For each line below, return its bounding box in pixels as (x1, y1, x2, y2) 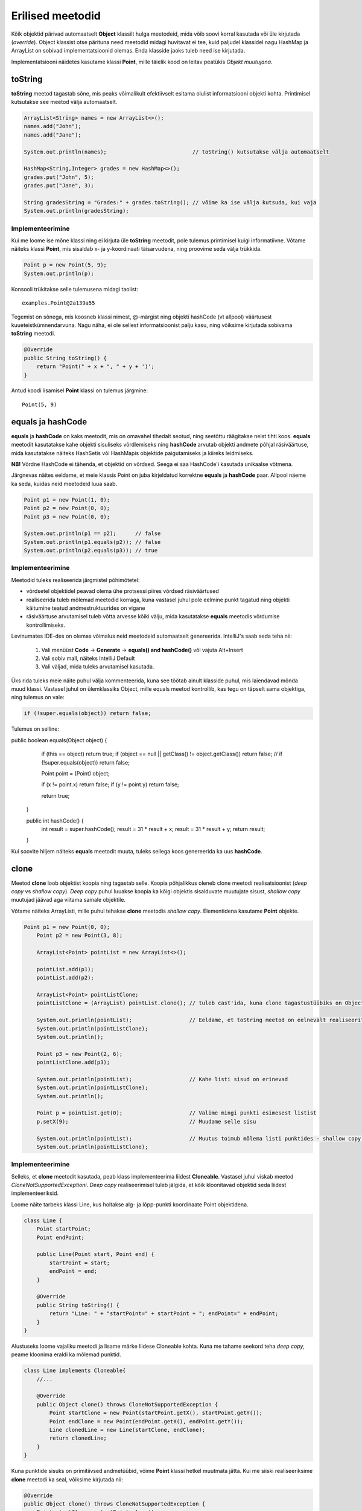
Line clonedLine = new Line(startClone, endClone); (49, 1426, 206, 1434)
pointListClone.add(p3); (36, 1059, 110, 1066)
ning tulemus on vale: (11, 694, 65, 701)
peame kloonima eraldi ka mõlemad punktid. (11, 1351, 121, 1358)
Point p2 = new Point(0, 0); (24, 505, 110, 512)
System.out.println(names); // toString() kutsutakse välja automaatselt (24, 148, 329, 155)
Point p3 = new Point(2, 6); (36, 1050, 123, 1057)
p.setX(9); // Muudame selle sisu (36, 1118, 256, 1125)
